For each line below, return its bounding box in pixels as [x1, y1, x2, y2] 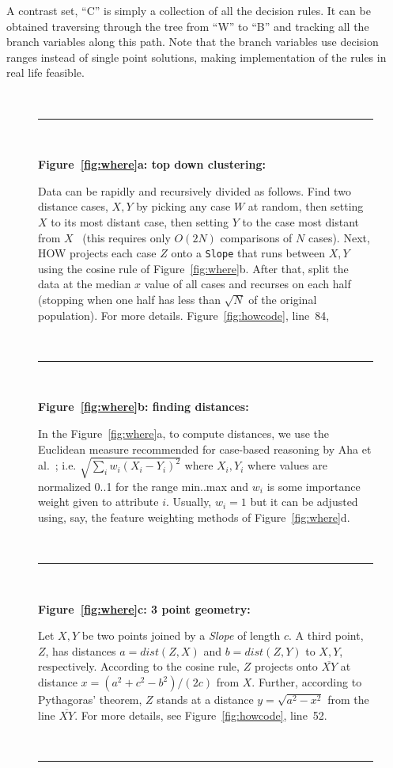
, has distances [45, 642, 116, 659]
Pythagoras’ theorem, [38, 691, 142, 708]
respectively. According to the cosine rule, [38, 658, 240, 675]
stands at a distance [157, 691, 254, 708]
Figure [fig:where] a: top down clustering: [38, 156, 266, 173]
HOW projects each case [38, 245, 157, 261]
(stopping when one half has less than [38, 291, 221, 307]
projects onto [254, 658, 318, 675]
